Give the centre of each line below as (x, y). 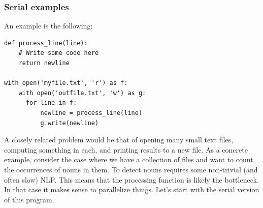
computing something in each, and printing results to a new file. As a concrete (126, 149)
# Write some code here (59, 53)
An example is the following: (48, 26)
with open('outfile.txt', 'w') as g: (82, 93)
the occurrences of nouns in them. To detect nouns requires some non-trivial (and (131, 169)
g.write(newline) (70, 123)
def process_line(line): (46, 43)
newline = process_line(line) (91, 113)
